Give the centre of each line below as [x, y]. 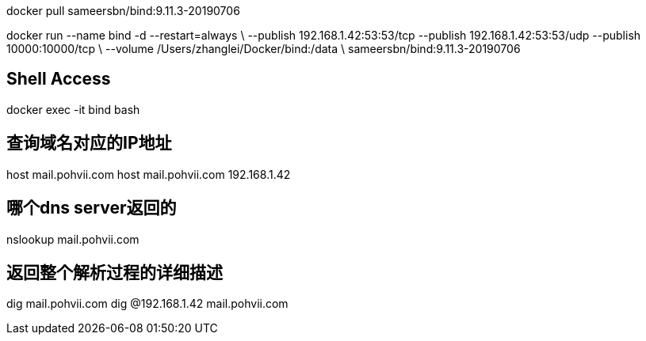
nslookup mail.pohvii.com [73, 239]
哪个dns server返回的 [92, 208]
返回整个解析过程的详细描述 [115, 272]
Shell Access [59, 79]
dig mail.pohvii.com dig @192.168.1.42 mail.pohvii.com [147, 304]
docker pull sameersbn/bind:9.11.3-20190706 [123, 11]
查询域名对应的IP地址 [89, 143]
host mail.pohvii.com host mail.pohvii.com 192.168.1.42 [149, 174]
